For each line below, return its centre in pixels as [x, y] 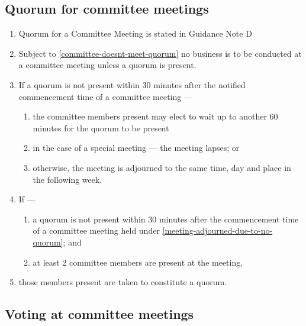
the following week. [67, 179]
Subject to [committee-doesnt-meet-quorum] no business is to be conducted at [160, 53]
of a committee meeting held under [96, 230]
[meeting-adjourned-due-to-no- [218, 230]
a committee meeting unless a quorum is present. [107, 65]
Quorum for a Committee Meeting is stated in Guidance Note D [135, 33]
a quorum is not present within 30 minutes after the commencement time [166, 219]
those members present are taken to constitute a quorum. [123, 282]
